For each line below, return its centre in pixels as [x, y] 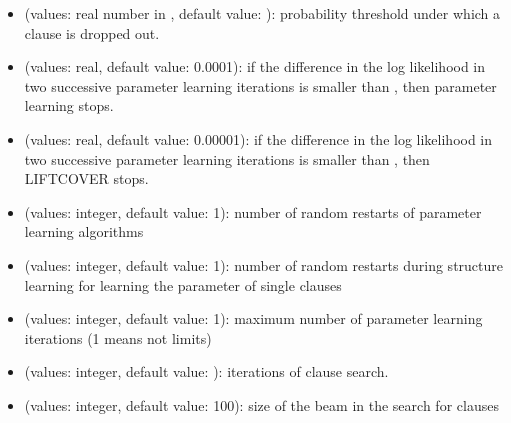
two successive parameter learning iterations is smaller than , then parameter [260, 85]
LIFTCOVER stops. [86, 178]
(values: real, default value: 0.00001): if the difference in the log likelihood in [258, 138]
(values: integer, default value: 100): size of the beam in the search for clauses [261, 404]
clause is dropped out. [92, 32]
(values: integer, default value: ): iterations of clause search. [206, 371]
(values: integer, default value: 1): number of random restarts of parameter [253, 211]
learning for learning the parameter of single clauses [183, 284]
